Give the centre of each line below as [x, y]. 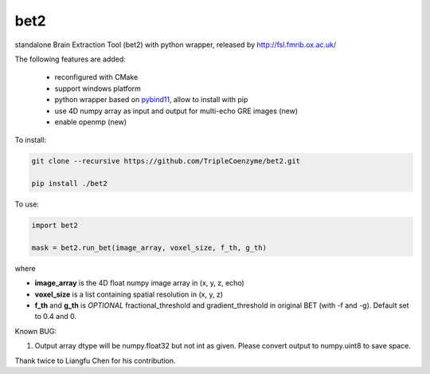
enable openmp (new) [91, 122]
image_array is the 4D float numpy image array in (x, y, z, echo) [139, 283]
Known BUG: [36, 331]
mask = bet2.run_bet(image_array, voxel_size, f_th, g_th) [149, 248]
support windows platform [98, 89]
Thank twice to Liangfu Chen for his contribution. [95, 360]
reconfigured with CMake [96, 77]
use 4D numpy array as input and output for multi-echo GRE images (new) [176, 111]
